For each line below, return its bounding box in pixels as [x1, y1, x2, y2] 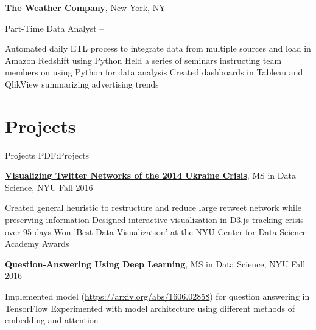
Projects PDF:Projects [5, 148, 90, 161]
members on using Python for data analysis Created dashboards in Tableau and [5, 66, 303, 78]
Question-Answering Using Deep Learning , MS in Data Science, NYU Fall [5, 257, 306, 270]
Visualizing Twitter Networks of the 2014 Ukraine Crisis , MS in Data [5, 169, 296, 182]
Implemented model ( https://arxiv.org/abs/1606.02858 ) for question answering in [5, 290, 310, 303]
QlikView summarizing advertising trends [5, 77, 159, 90]
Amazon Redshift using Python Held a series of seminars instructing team [5, 53, 282, 66]
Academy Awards [5, 237, 69, 250]
